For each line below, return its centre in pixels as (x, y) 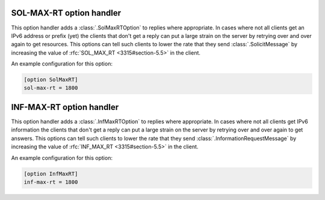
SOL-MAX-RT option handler (66, 13)
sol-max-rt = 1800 (51, 88)
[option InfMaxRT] (51, 174)
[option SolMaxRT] (51, 80)
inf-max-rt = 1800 (51, 182)
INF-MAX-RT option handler (65, 107)
